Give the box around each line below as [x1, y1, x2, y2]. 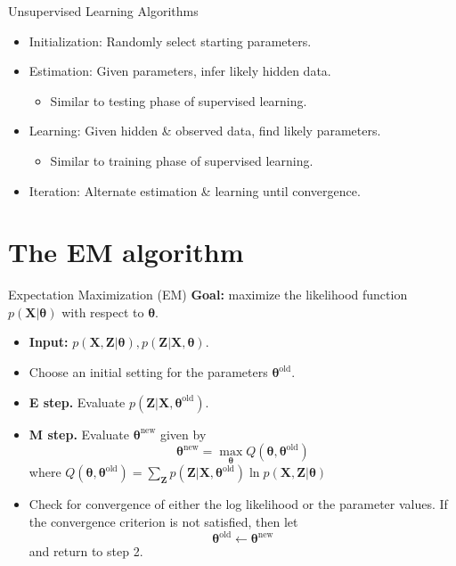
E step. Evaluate [28, 392, 126, 411]
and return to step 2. [28, 542, 143, 561]
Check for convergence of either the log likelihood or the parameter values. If [28, 495, 448, 513]
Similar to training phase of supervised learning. [50, 151, 313, 169]
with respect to [61, 302, 144, 321]
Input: [28, 332, 69, 351]
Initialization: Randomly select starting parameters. [28, 31, 312, 50]
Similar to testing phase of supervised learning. [50, 91, 307, 110]
